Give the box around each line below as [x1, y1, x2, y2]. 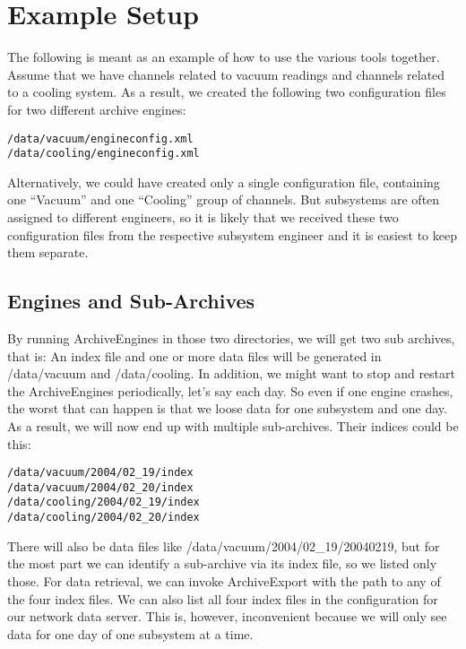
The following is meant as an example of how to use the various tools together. [7, 48, 440, 66]
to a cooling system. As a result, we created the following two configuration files [7, 82, 446, 101]
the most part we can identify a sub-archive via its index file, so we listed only [7, 554, 437, 573]
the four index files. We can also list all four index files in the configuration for [7, 589, 438, 608]
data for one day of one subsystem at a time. [7, 624, 254, 643]
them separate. [7, 243, 89, 262]
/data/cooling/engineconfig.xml [7, 147, 200, 160]
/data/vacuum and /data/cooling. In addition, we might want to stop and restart [7, 364, 455, 383]
